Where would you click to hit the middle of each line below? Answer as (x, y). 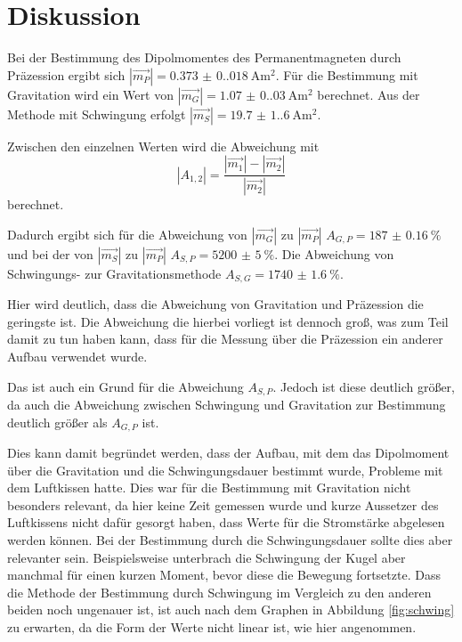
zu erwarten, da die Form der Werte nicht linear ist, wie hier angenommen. (212, 627)
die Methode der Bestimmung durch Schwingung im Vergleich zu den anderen (219, 592)
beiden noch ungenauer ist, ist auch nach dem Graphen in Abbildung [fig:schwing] (231, 609)
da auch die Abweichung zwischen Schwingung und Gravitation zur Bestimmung (227, 405)
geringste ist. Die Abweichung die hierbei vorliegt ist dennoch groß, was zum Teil (228, 321)
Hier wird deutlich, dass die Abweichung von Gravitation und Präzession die (215, 304)
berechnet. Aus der (369, 94)
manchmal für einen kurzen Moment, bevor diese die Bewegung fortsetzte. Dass (224, 575)
